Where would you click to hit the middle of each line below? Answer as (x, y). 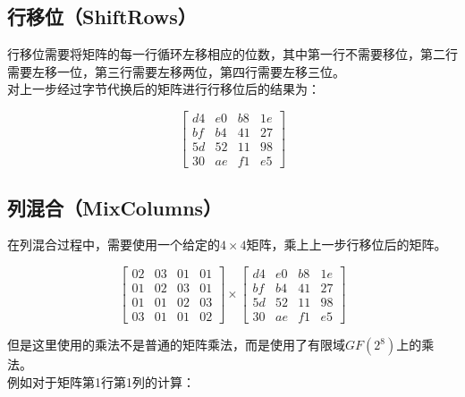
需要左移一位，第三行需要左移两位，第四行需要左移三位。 (176, 71)
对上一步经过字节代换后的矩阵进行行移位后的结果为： (164, 89)
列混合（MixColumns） (115, 207)
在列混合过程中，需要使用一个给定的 (114, 245)
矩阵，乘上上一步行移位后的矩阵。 (347, 245)
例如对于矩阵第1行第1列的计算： (101, 381)
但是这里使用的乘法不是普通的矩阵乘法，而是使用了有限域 (176, 345)
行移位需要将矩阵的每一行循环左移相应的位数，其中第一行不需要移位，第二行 (232, 54)
